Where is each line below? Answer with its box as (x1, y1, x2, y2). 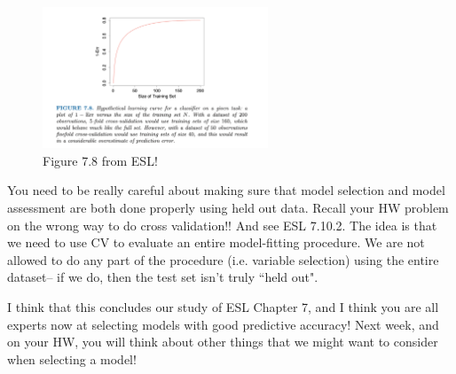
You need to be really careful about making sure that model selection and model (7, 181, 445, 199)
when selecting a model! (7, 349, 137, 368)
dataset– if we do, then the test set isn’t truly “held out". (7, 268, 318, 286)
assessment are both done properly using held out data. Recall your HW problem (7, 199, 449, 217)
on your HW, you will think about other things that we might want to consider (7, 332, 438, 351)
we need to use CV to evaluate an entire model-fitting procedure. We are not (7, 233, 425, 252)
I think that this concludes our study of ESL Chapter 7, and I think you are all (7, 297, 439, 316)
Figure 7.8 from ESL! (43, 151, 158, 169)
